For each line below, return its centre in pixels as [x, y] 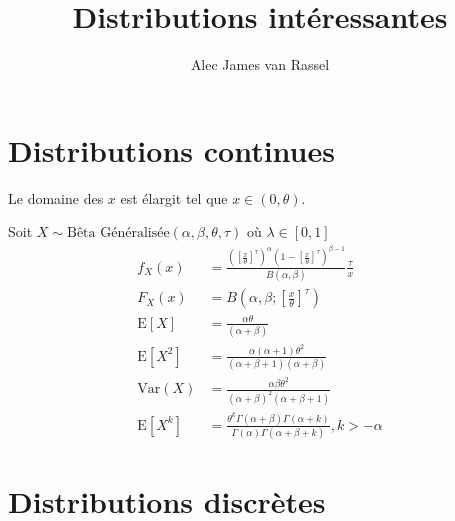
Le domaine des [56, 197]
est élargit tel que [174, 197]
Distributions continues [171, 149]
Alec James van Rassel [260, 64]
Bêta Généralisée [118, 233]
